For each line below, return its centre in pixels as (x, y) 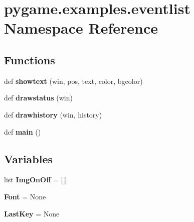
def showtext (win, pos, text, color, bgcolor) (73, 81)
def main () (23, 131)
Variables (29, 158)
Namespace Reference (81, 28)
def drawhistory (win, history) (53, 114)
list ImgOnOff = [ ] (35, 180)
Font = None (25, 196)
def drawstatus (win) (38, 98)
